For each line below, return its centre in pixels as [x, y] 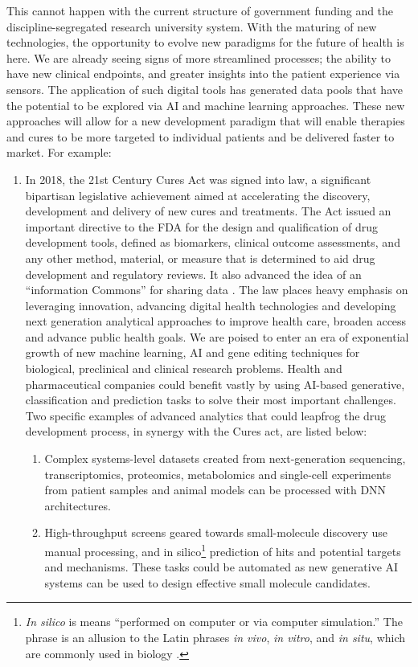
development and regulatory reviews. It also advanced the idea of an [193, 274]
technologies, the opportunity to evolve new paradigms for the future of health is [205, 42]
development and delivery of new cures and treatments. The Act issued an [208, 211]
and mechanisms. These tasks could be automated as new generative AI [221, 567]
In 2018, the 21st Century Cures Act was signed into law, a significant [198, 179]
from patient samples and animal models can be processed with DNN [215, 490]
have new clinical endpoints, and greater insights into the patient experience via [203, 74]
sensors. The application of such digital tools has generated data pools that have [205, 89]
